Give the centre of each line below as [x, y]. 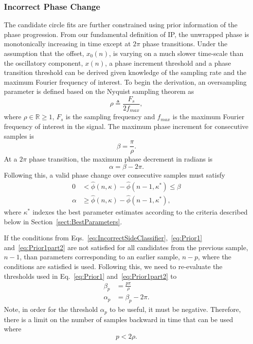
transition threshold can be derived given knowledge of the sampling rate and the [125, 72]
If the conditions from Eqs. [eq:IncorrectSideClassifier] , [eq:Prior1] [103, 238]
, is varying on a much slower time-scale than [176, 53]
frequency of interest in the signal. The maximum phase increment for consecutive [126, 126]
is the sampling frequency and [110, 117]
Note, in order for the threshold [51, 309]
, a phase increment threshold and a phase [168, 63]
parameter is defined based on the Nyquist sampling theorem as [99, 91]
